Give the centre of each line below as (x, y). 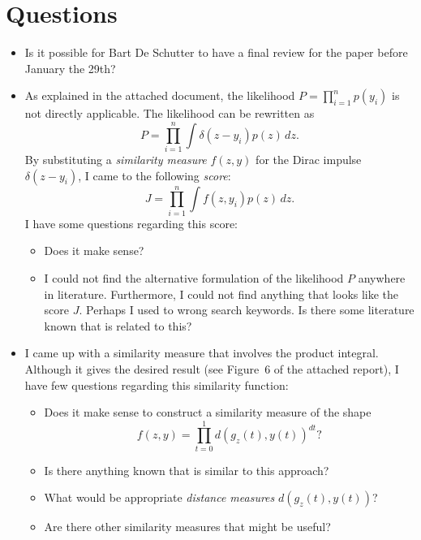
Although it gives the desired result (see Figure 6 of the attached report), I (212, 368)
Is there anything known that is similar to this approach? (187, 470)
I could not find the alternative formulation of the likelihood (194, 277)
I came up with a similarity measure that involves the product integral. (202, 353)
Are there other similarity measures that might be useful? (187, 527)
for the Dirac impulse (309, 160)
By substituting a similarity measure (116, 160)
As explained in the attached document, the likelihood (160, 95)
